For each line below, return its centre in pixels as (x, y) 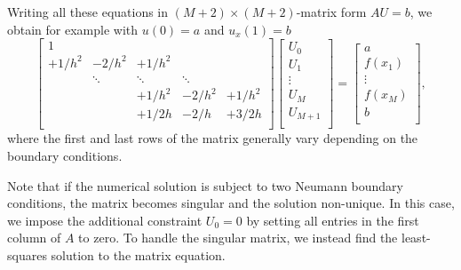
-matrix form (331, 12)
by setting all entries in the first (333, 220)
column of (34, 238)
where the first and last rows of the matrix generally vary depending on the (213, 138)
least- (416, 238)
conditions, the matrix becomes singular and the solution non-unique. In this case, (231, 203)
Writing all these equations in (88, 12)
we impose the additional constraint (105, 220)
